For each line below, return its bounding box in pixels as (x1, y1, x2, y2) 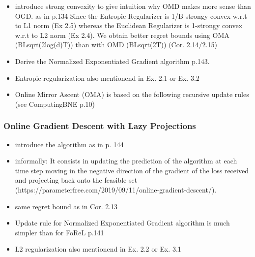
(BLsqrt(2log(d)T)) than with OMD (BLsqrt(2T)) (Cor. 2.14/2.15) (15, 39, 217, 50)
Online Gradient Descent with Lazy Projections (3, 120, 196, 132)
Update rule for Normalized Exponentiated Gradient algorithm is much (15, 218, 230, 228)
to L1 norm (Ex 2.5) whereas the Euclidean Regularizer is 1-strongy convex (15, 20, 243, 31)
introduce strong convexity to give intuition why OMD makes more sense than (15, 1, 251, 11)
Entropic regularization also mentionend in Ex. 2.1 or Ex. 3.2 (15, 72, 199, 83)
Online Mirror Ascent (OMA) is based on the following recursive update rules (15, 89, 249, 99)
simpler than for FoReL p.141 (15, 227, 104, 237)
